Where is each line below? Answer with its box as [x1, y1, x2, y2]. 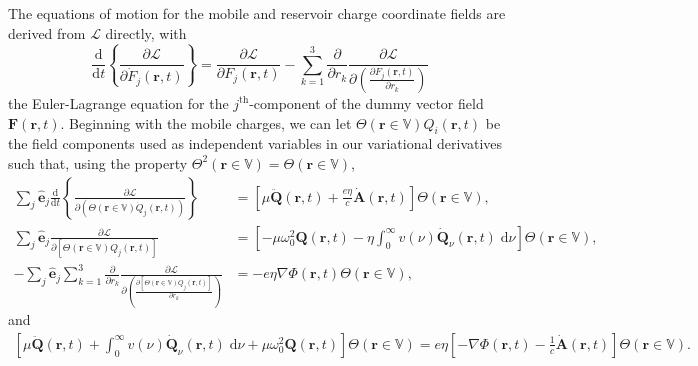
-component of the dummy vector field [249, 92, 484, 113]
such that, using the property [8, 152, 188, 173]
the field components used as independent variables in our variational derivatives [8, 133, 503, 154]
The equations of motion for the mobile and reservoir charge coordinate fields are [8, 3, 506, 23]
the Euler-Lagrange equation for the [8, 92, 229, 113]
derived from [8, 22, 86, 43]
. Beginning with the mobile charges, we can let [60, 112, 352, 133]
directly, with [105, 22, 187, 43]
